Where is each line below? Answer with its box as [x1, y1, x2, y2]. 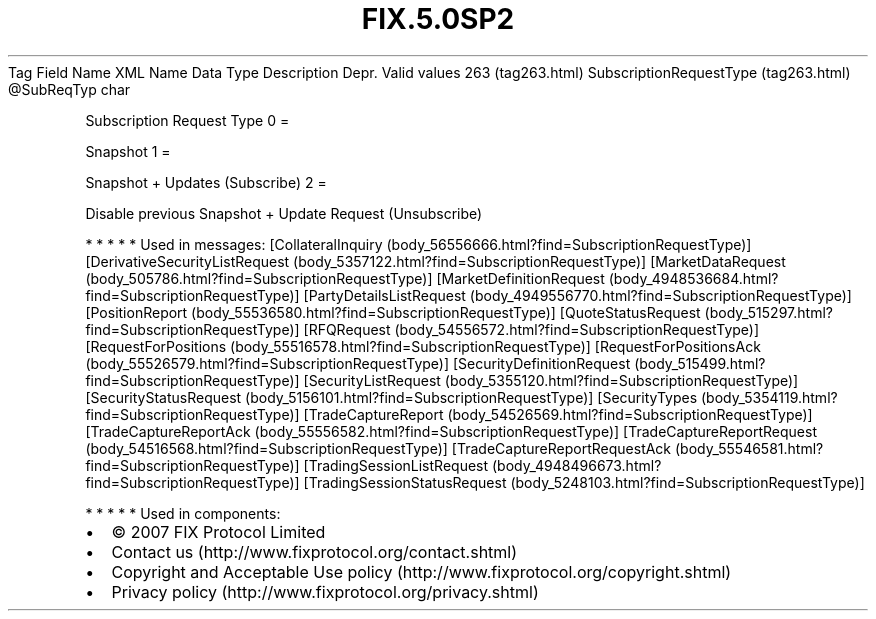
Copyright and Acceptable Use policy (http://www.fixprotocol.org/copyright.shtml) [111, 561, 732, 582]
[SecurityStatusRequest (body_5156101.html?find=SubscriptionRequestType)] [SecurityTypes [85, 388, 698, 406]
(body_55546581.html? [674, 439, 824, 457]
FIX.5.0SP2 [361, 2, 515, 36]
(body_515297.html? [704, 303, 833, 321]
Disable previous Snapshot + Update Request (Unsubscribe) [85, 204, 483, 222]
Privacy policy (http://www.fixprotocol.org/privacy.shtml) [111, 581, 539, 602]
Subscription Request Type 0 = [85, 111, 290, 129]
